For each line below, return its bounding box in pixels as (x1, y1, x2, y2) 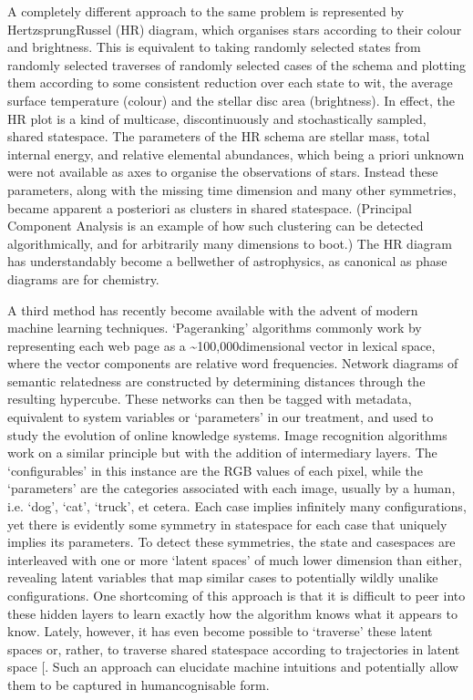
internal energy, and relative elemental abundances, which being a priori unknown (7, 144, 465, 163)
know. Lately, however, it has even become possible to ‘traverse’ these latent (7, 622, 433, 641)
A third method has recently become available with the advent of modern (7, 300, 418, 319)
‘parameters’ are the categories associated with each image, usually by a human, (7, 479, 456, 498)
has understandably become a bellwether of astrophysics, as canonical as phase (7, 252, 447, 271)
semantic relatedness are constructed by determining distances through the (7, 371, 426, 390)
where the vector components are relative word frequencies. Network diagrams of (7, 354, 458, 373)
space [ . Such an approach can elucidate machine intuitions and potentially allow (7, 657, 458, 676)
